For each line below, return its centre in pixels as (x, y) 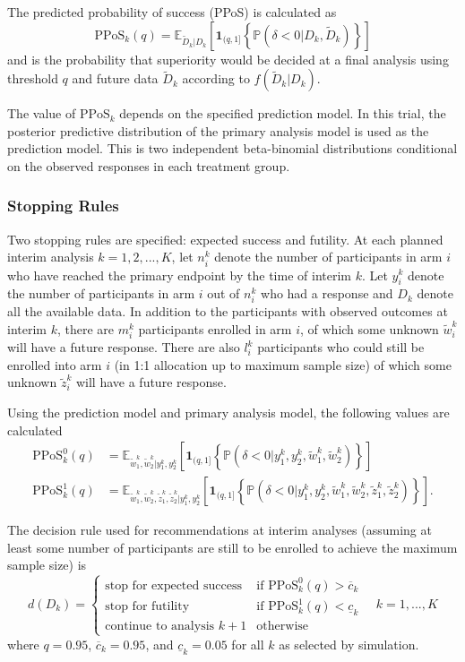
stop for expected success (173, 585)
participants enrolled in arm (215, 329)
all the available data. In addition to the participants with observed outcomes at (228, 311)
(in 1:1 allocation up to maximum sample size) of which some (283, 364)
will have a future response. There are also (124, 347)
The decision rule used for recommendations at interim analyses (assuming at (220, 530)
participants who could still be (341, 347)
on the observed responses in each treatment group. (149, 165)
